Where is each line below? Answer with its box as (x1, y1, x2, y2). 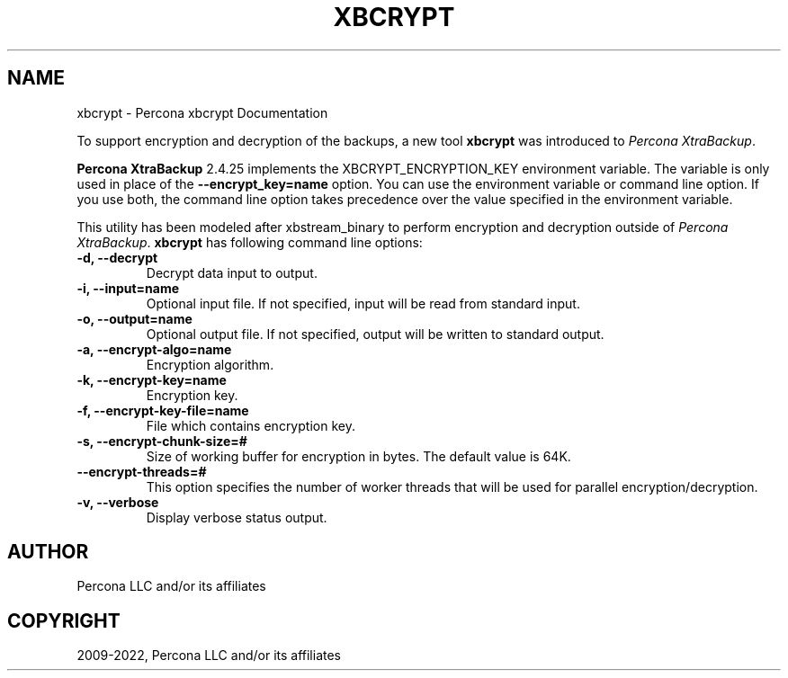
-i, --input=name (76, 280, 180, 296)
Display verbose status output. (146, 509, 327, 525)
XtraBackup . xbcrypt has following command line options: (76, 234, 423, 250)
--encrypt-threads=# (76, 463, 207, 479)
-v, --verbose (76, 494, 159, 510)
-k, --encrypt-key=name (76, 371, 227, 388)
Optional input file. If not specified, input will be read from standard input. (146, 295, 580, 311)
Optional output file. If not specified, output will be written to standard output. (146, 326, 604, 342)
